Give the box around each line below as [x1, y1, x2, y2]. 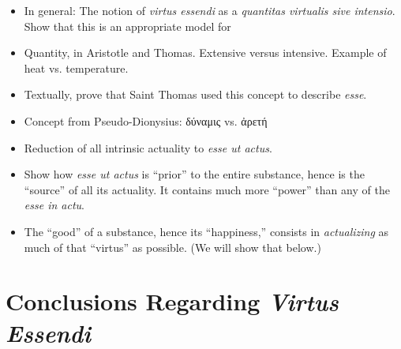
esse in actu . [24, 197, 84, 213]
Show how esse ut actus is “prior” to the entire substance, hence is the [24, 166, 365, 182]
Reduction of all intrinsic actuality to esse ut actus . [24, 139, 272, 156]
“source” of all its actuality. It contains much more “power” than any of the [24, 181, 390, 197]
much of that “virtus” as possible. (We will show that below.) [24, 238, 321, 255]
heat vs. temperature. [24, 59, 129, 76]
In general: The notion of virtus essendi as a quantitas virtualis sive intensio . [24, 2, 395, 18]
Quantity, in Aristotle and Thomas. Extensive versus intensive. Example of [24, 44, 387, 61]
